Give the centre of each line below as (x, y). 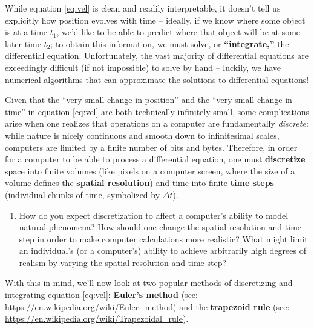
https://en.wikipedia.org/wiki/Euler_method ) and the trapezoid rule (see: (147, 306)
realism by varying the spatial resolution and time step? (123, 262)
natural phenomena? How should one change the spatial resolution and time (160, 227)
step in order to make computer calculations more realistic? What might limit (163, 238)
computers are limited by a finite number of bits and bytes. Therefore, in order (151, 147)
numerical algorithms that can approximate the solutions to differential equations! (157, 79)
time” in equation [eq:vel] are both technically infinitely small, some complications (157, 111)
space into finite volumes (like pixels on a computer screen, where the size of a (150, 171)
